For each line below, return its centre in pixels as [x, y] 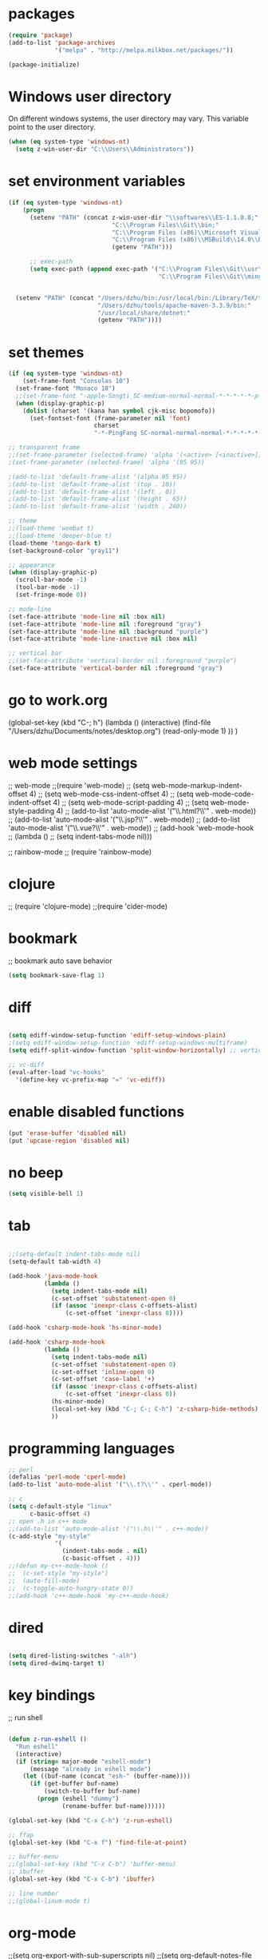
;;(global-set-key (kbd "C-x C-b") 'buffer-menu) [93, 1864]
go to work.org [58, 701]
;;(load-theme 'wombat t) [51, 528]
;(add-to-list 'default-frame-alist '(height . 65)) [98, 499]
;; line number [33, 1893]
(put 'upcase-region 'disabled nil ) [69, 1141]
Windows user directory [90, 96]
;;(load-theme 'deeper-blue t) [60, 536]
